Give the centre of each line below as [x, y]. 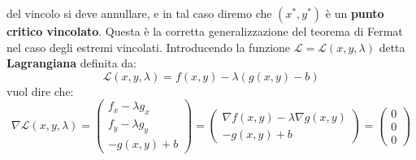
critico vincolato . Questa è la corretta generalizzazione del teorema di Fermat [205, 31]
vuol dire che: [40, 91]
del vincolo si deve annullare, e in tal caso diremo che [139, 13]
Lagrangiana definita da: [71, 63]
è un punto [355, 13]
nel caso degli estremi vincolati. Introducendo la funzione [149, 47]
